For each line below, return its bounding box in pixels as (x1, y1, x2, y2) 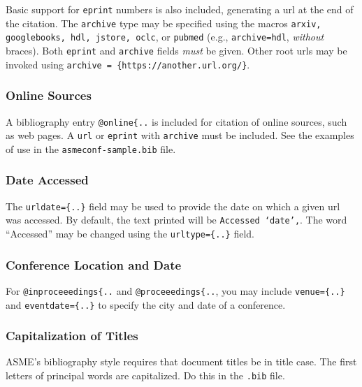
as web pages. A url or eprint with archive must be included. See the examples (6, 128, 354, 143)
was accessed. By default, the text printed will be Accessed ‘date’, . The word (6, 212, 347, 227)
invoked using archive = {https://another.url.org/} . (6, 57, 250, 71)
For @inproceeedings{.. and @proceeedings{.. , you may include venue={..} (6, 283, 345, 298)
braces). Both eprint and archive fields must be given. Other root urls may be (6, 43, 347, 57)
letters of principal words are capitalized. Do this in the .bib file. (6, 368, 285, 382)
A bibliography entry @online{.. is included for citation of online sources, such (6, 114, 347, 129)
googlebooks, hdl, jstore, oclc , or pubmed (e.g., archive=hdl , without (6, 29, 324, 44)
